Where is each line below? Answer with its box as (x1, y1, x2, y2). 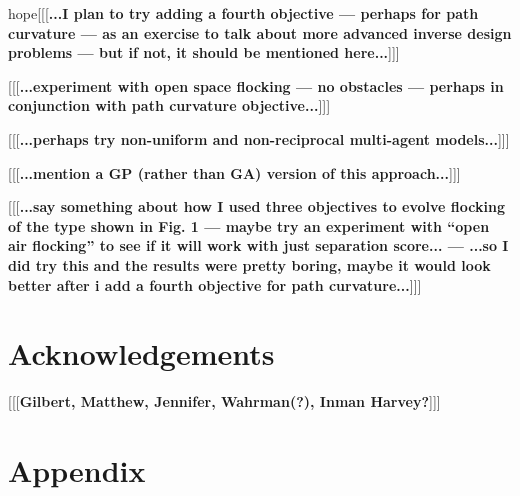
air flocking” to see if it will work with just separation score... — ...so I (8, 235, 509, 256)
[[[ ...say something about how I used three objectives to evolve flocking (8, 196, 505, 217)
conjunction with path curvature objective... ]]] (8, 95, 331, 116)
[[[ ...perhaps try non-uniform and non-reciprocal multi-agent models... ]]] (8, 128, 510, 149)
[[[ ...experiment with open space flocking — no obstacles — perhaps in (8, 75, 504, 96)
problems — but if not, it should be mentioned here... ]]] (8, 42, 400, 63)
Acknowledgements (8, 333, 275, 374)
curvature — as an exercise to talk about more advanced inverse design (8, 22, 512, 43)
